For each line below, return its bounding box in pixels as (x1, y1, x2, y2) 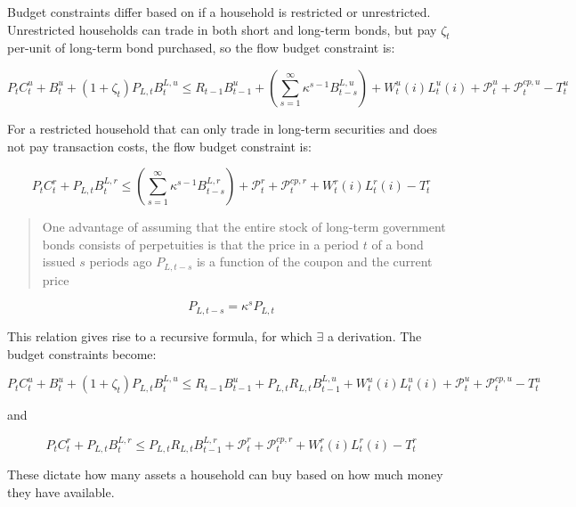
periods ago (89, 252, 152, 271)
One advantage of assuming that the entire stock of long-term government (42, 217, 446, 236)
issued (42, 252, 76, 271)
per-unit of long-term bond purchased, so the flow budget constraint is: (7, 38, 395, 57)
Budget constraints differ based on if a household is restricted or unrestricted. (7, 3, 431, 20)
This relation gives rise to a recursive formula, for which (7, 326, 312, 345)
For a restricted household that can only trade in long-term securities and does (7, 119, 438, 137)
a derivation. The (327, 326, 422, 345)
